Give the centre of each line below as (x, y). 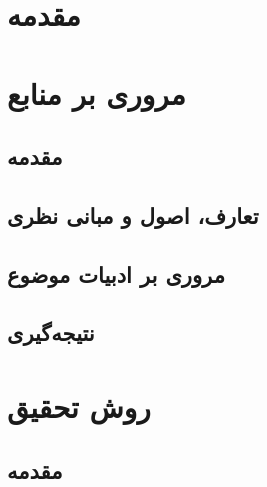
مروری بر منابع (96, 92)
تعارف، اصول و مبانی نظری (133, 214)
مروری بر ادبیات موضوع (116, 273)
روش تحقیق (79, 406)
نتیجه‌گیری (51, 332)
